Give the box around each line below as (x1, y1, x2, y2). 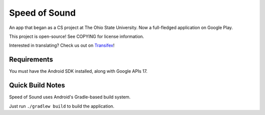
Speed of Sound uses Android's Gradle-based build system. (9, 94, 131, 100)
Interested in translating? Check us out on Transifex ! (9, 42, 115, 49)
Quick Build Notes (9, 81, 65, 89)
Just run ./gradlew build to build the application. (9, 103, 115, 109)
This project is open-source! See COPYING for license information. (9, 33, 144, 39)
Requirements (9, 56, 53, 64)
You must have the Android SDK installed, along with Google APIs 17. (9, 68, 148, 74)
